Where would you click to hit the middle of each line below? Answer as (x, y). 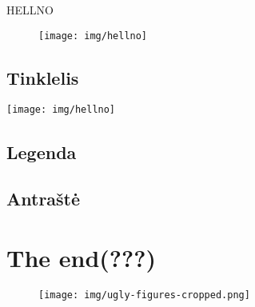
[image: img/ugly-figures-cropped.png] (144, 295)
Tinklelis (43, 77)
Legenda (42, 152)
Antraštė (44, 199)
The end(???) (81, 257)
